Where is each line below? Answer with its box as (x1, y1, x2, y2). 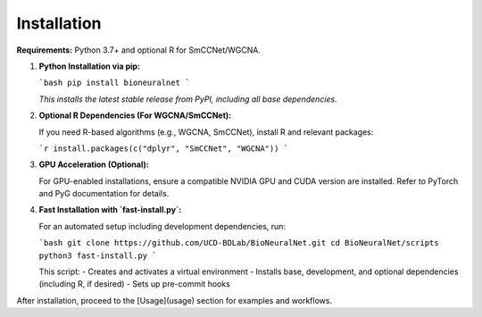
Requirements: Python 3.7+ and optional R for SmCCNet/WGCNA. (16, 45, 261, 55)
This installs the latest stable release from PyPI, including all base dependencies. (38, 94, 338, 104)
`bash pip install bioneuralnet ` (38, 78, 190, 88)
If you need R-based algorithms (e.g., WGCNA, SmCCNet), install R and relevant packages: (38, 126, 374, 138)
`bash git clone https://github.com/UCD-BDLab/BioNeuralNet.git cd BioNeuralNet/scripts (38, 238, 439, 248)
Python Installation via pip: (38, 61, 141, 71)
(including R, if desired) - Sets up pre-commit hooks (38, 279, 231, 289)
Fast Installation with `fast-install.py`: (38, 204, 182, 215)
